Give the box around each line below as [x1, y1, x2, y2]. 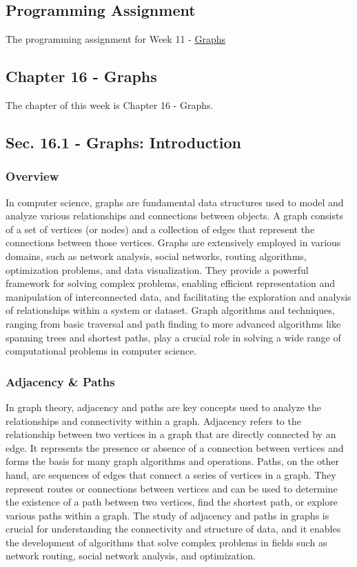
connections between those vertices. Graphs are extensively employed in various [6, 235, 341, 250]
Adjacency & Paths [6, 372, 115, 390]
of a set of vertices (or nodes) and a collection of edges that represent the [6, 221, 315, 236]
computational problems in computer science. [6, 344, 197, 358]
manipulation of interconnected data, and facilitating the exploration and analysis [6, 289, 351, 304]
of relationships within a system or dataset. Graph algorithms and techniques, [6, 303, 335, 317]
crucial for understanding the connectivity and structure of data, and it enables [6, 521, 341, 536]
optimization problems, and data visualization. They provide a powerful [6, 262, 309, 277]
